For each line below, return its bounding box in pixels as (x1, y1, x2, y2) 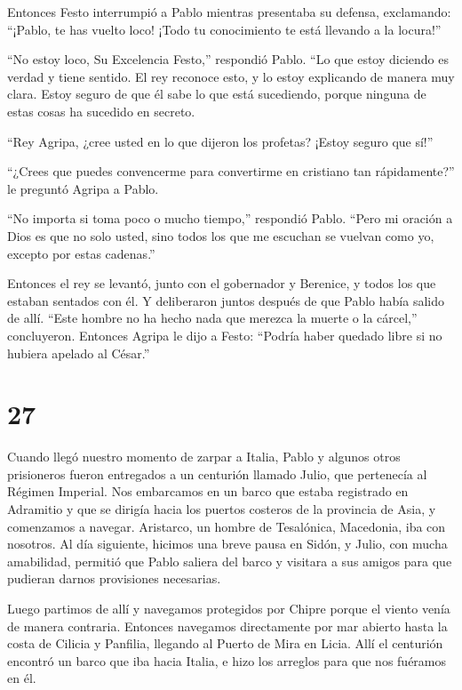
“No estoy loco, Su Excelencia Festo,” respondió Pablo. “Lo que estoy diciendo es (7, 50, 449, 68)
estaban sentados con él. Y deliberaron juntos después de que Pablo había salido (7, 291, 444, 309)
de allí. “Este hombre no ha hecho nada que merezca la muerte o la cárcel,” (7, 309, 418, 327)
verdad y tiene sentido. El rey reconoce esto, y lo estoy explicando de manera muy (7, 67, 455, 85)
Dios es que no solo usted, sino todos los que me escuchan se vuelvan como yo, (7, 226, 434, 245)
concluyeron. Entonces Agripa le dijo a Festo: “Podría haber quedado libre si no (7, 325, 442, 344)
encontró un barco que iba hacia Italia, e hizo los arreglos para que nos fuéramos (7, 651, 447, 670)
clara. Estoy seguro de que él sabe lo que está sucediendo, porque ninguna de (7, 84, 426, 103)
